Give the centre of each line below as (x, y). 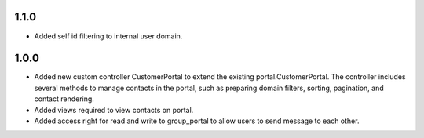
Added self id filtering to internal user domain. (108, 36)
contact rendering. (64, 99)
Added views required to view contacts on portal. (114, 110)
